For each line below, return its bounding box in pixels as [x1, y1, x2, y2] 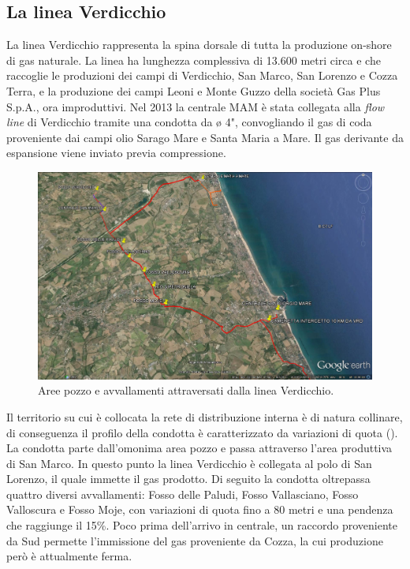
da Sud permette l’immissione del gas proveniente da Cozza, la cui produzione [6, 532, 383, 548]
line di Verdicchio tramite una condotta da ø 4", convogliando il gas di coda [6, 114, 372, 130]
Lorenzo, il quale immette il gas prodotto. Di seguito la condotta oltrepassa [6, 470, 371, 487]
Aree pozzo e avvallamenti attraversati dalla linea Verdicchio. [38, 382, 334, 399]
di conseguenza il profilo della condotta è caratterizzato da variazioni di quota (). [6, 424, 398, 440]
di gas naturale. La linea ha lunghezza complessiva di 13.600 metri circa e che [6, 51, 381, 68]
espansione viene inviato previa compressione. [6, 144, 226, 161]
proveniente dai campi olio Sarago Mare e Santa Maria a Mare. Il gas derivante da [6, 129, 404, 145]
